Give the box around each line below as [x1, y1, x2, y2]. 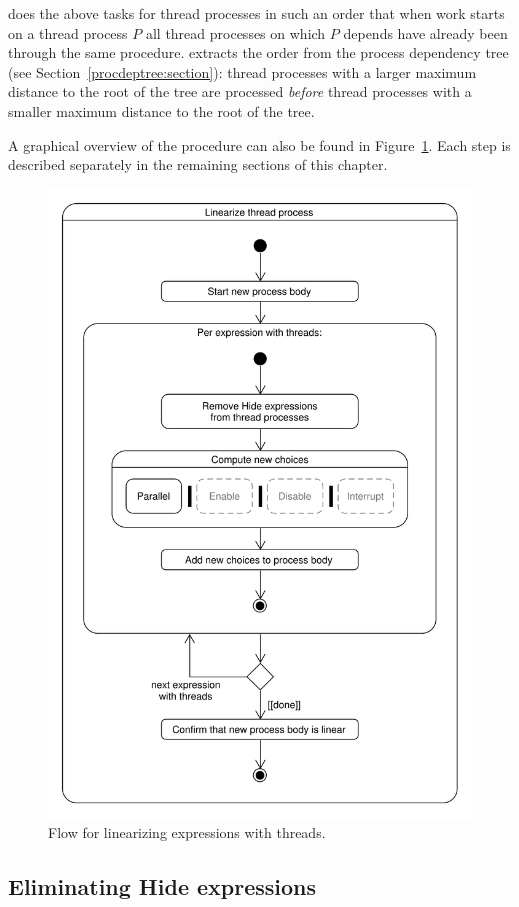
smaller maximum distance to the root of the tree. [8, 100, 315, 121]
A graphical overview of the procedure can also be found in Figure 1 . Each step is [8, 134, 511, 155]
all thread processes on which [145, 22, 326, 43]
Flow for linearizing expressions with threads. [48, 821, 326, 842]
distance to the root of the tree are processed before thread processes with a [8, 81, 472, 102]
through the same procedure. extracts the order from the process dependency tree [8, 42, 509, 63]
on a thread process [8, 22, 128, 43]
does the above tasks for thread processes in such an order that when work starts [8, 3, 505, 23]
